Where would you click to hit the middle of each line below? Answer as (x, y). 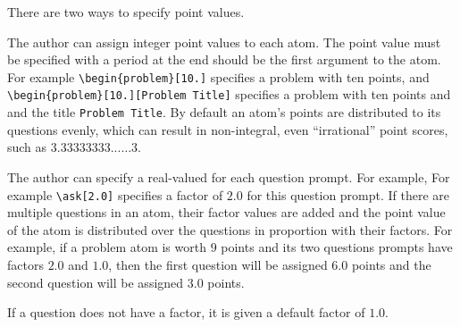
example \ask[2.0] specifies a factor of (115, 194)
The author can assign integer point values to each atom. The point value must (224, 42)
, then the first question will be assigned (218, 264)
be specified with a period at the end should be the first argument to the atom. (224, 59)
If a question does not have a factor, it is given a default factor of (186, 312)
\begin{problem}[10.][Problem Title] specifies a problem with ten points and (229, 94)
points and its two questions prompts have (337, 247)
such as (27, 147)
